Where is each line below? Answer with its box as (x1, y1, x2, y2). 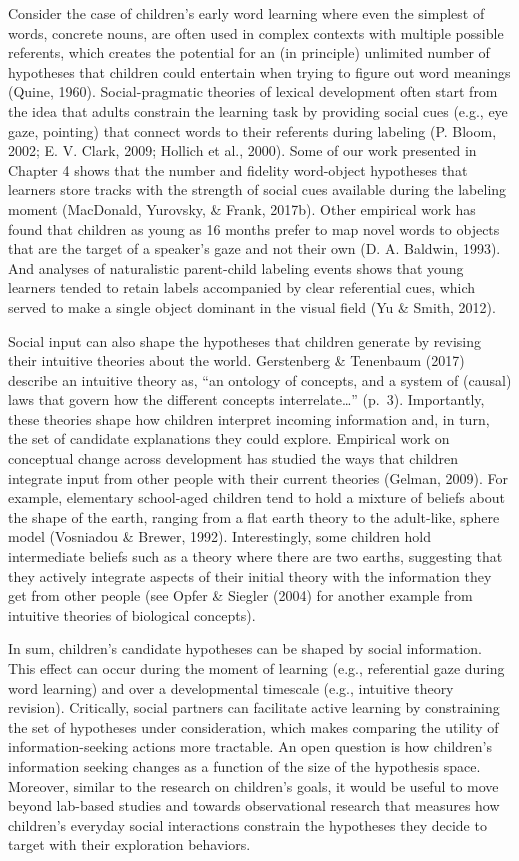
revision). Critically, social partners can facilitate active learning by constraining (8, 697, 500, 718)
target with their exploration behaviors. (8, 834, 251, 855)
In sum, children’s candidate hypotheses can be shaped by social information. (8, 638, 482, 659)
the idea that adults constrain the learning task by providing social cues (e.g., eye (8, 100, 508, 121)
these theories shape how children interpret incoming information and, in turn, (8, 408, 490, 429)
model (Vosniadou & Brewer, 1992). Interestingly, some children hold (8, 526, 431, 547)
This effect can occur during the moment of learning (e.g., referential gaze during (8, 658, 505, 678)
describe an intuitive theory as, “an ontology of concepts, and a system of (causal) (8, 369, 512, 390)
